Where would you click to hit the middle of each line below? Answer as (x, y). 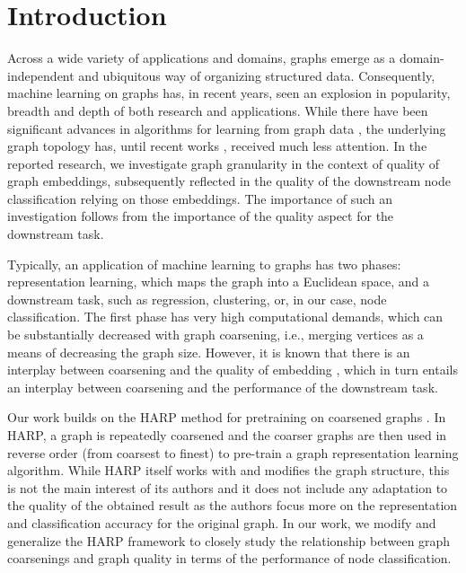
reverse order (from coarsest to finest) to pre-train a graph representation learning (233, 452)
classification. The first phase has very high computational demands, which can (225, 317)
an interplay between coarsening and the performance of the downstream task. (223, 387)
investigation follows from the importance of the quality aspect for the (201, 216)
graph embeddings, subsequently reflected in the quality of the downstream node (229, 181)
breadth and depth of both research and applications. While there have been (218, 110)
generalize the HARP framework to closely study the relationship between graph (229, 540)
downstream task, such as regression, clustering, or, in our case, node (197, 299)
